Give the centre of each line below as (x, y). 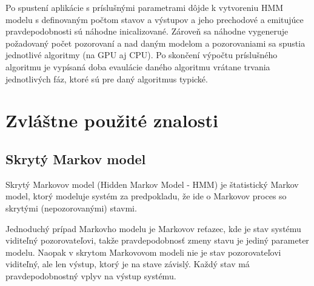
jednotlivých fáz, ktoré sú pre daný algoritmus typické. (107, 78)
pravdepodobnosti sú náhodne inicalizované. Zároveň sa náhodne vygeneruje (147, 31)
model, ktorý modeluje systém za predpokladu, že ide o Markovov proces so (146, 196)
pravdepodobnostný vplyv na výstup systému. (91, 275)
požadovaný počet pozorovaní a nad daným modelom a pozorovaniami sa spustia (155, 43)
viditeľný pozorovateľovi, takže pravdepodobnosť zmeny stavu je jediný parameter (157, 240)
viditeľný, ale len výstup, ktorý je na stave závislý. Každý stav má (128, 264)
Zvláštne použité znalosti (112, 120)
